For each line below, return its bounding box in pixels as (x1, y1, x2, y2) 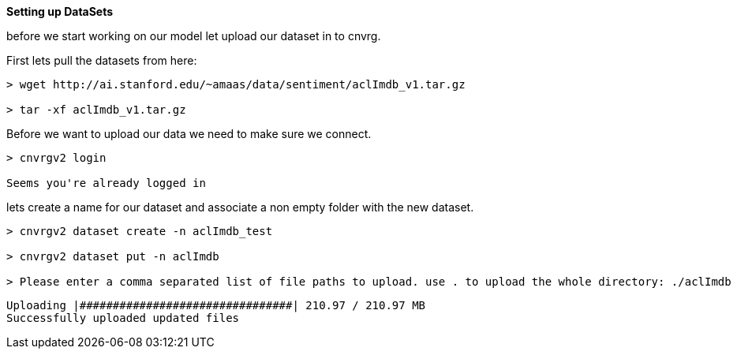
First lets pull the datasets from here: (6, 54, 197, 67)
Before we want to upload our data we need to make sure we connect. (6, 127, 372, 140)
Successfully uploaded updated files (6, 312, 240, 324)
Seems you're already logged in (6, 177, 206, 189)
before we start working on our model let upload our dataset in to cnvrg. (6, 29, 381, 43)
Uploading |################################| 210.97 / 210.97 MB (6, 299, 426, 312)
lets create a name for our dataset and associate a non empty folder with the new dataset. (6, 200, 474, 214)
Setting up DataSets (6, 5, 114, 18)
